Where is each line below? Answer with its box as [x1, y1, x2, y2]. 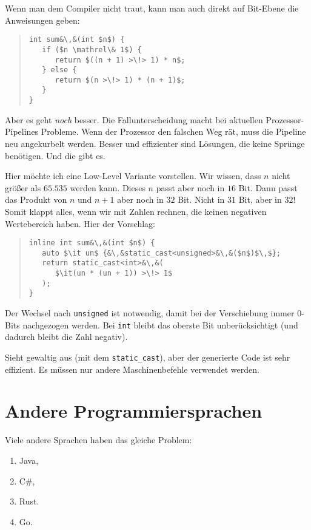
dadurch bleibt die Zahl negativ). [5, 330, 128, 343]
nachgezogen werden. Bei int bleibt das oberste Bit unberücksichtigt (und [22, 318, 298, 331]
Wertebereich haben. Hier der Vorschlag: [5, 217, 156, 229]
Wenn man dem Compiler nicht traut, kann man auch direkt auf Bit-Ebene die [5, 2, 299, 14]
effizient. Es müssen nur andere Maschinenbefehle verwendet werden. [5, 362, 259, 375]
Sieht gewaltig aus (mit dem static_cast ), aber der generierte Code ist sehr [5, 350, 290, 363]
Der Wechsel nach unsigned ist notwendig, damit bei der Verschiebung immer [5, 307, 295, 319]
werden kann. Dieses [70, 181, 145, 194]
